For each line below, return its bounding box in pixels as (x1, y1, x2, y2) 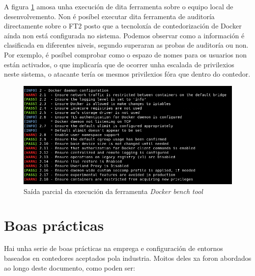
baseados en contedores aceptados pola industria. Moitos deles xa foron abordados (4, 253, 252, 263)
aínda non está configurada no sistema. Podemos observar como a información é (4, 30, 245, 40)
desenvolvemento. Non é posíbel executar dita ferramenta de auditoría (4, 11, 215, 21)
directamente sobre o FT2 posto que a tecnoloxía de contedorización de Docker (4, 21, 242, 31)
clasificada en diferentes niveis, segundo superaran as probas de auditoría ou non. (4, 40, 249, 50)
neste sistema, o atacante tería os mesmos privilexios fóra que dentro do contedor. (4, 69, 251, 79)
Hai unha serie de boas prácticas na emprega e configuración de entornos (4, 243, 223, 253)
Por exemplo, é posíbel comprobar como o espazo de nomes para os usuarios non (4, 49, 247, 59)
